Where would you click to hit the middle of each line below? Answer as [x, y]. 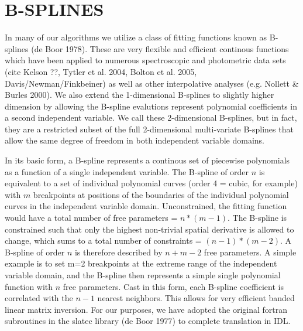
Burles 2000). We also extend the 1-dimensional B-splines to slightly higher [140, 95]
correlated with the [39, 298]
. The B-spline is [257, 218]
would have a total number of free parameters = [91, 218]
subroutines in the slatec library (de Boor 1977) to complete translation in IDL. [148, 321]
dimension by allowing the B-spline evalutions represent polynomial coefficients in [151, 106]
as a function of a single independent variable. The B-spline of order [127, 171]
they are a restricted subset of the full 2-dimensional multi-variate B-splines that [149, 129]
